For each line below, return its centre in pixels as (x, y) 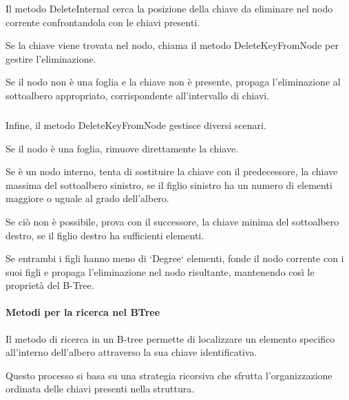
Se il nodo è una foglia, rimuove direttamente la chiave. (122, 148)
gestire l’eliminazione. (51, 58)
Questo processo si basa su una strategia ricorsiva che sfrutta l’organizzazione (169, 375)
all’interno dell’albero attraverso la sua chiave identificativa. (131, 352)
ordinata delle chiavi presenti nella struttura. (100, 389)
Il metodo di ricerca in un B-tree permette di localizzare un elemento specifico (170, 338)
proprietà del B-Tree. (50, 285)
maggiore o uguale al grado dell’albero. (87, 198)
